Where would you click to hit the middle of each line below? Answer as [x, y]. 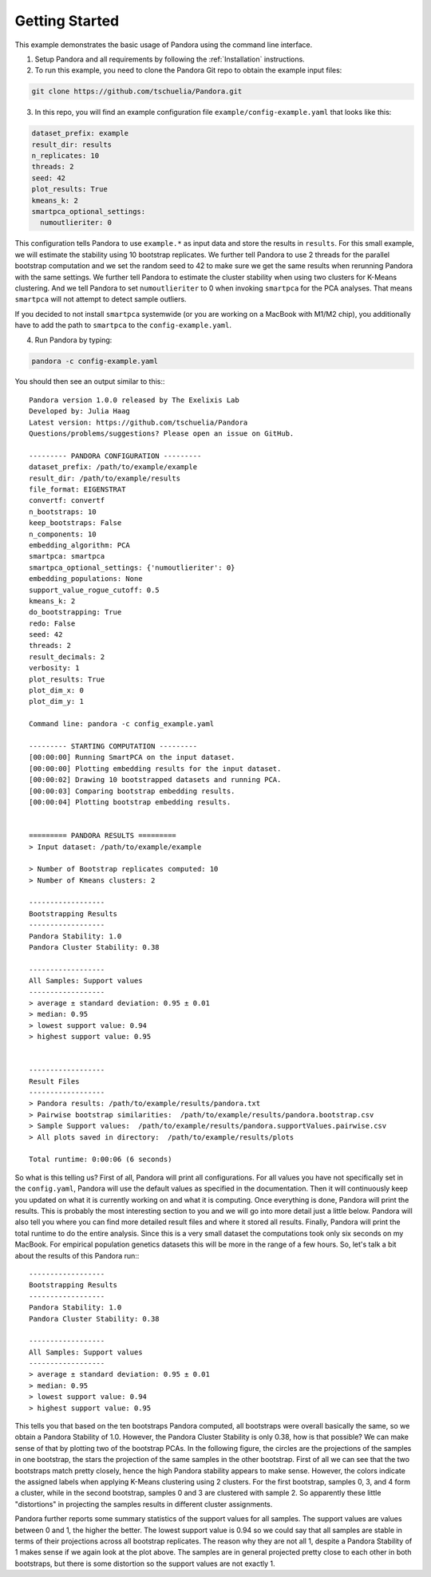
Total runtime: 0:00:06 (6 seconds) [101, 1160]
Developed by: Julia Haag [80, 411]
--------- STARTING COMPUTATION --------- [113, 746]
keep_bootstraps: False [75, 523]
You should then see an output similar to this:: [90, 381]
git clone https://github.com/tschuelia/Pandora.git [137, 91]
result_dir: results [71, 144]
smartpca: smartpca [67, 556]
